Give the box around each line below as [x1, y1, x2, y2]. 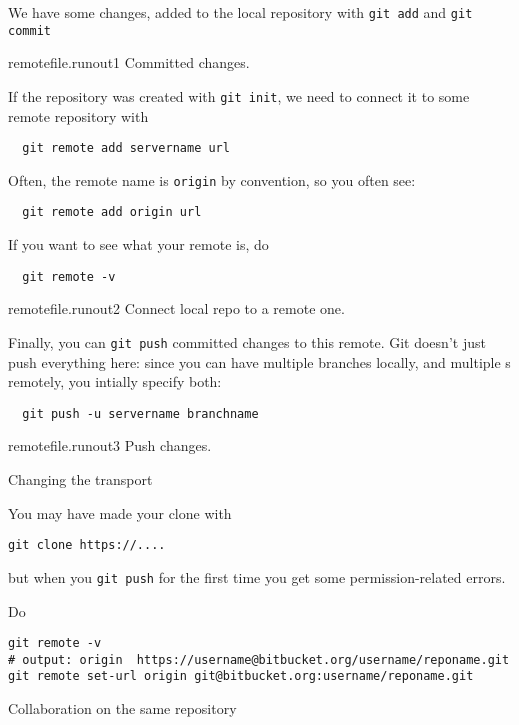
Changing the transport [8, 469, 153, 490]
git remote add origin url [22, 205, 202, 220]
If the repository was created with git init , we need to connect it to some [8, 85, 470, 106]
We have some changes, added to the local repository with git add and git [8, 2, 473, 22]
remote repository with [8, 105, 149, 126]
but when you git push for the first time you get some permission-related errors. [8, 566, 506, 587]
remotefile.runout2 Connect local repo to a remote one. [8, 298, 345, 319]
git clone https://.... [8, 538, 166, 553]
